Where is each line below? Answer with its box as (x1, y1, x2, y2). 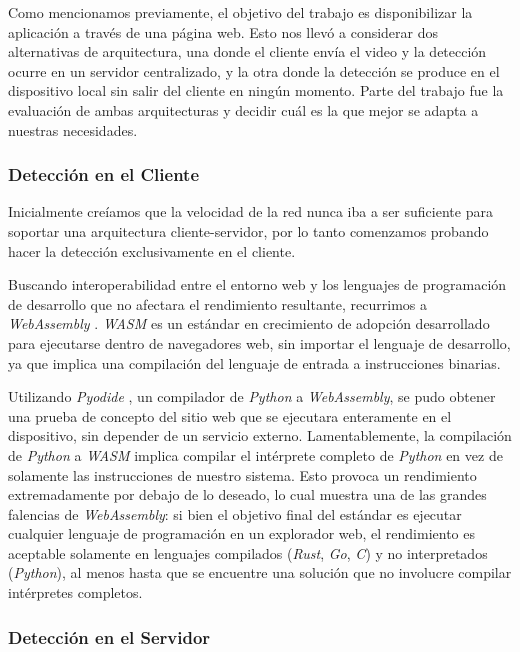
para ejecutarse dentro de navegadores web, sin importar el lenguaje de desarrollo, (8, 332, 511, 353)
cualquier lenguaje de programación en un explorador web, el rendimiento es (8, 523, 475, 544)
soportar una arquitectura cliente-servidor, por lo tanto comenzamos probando (8, 220, 489, 241)
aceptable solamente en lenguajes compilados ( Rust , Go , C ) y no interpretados (8, 542, 488, 563)
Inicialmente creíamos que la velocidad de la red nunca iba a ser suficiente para (8, 201, 493, 222)
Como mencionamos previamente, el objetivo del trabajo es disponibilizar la (8, 2, 473, 22)
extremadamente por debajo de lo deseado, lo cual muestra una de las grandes (8, 484, 487, 505)
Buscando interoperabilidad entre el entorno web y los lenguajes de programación (8, 274, 507, 295)
